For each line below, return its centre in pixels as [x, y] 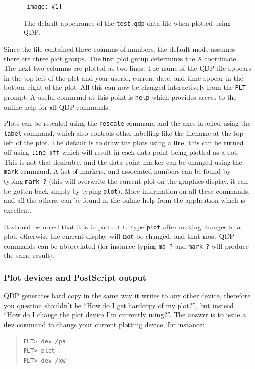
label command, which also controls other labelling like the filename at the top [124, 132]
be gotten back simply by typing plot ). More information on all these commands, [127, 190]
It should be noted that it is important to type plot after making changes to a [122, 226]
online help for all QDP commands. [57, 106]
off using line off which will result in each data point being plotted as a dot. [122, 152]
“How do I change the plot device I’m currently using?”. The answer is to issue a [125, 315]
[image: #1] [43, 7]
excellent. [18, 210]
